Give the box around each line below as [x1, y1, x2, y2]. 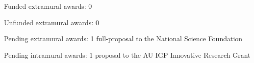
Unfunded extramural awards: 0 [4, 17, 99, 27]
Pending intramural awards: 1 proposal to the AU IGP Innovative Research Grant [4, 49, 251, 60]
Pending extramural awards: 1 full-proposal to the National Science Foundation [4, 33, 243, 44]
